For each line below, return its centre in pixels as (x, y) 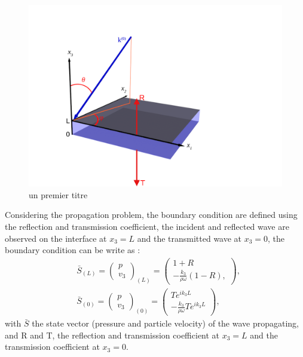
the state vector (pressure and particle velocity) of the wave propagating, (166, 323)
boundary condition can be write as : (73, 250)
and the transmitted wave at (189, 238)
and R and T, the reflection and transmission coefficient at (112, 335)
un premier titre (58, 194)
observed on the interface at (56, 238)
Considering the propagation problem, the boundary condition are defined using (151, 215)
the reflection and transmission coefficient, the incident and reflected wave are (147, 226)
